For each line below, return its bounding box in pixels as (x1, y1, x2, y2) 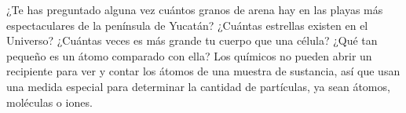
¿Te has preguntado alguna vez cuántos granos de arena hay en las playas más (6, 2, 383, 17)
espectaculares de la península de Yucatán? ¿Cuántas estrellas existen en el (6, 16, 368, 33)
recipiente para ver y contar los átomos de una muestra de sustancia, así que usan (6, 63, 401, 79)
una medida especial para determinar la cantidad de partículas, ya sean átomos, (6, 78, 390, 94)
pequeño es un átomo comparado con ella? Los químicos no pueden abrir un (6, 47, 372, 64)
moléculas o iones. (6, 93, 93, 110)
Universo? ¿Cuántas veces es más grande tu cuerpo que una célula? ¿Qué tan (6, 32, 378, 49)
